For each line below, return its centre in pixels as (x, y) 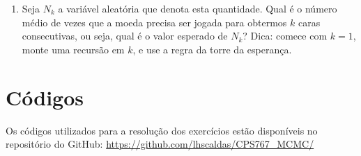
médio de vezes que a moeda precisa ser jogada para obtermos (154, 22)
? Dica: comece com (285, 36)
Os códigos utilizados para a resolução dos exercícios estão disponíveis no (162, 130)
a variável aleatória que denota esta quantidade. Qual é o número (198, 8)
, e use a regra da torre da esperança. (212, 49)
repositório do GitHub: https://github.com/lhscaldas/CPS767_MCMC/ (160, 144)
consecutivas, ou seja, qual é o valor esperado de (125, 36)
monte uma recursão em (73, 49)
